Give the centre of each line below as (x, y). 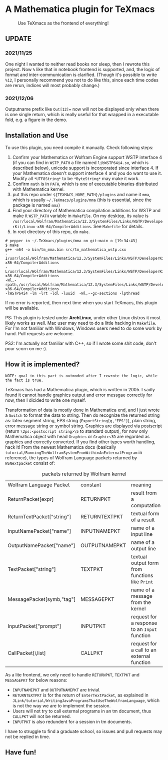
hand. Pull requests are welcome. (39, 333)
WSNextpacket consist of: (30, 463)
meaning (141, 485)
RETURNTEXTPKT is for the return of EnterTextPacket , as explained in (80, 695)
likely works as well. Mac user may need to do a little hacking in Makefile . (81, 323)
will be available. (22, 308)
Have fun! (21, 752)
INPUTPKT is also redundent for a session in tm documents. (72, 721)
